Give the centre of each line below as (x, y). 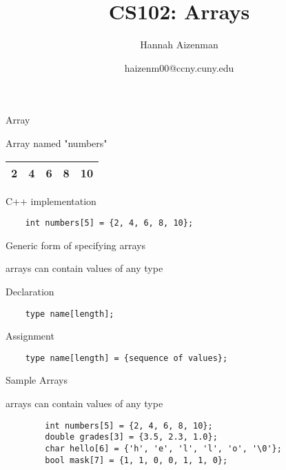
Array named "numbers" (57, 143)
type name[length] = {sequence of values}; (126, 358)
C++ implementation (51, 200)
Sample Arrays (37, 380)
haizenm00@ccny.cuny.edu (179, 67)
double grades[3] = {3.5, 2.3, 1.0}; (131, 437)
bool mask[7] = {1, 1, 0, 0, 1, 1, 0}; (136, 460)
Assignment (30, 336)
